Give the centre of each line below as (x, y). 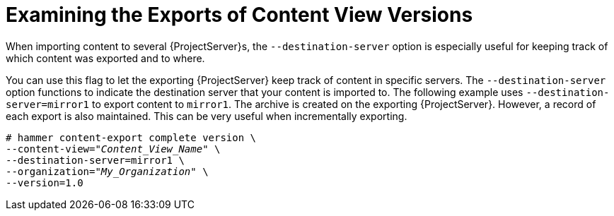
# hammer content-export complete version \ (131, 137)
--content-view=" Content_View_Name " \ (113, 149)
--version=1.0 (45, 182)
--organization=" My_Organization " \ (107, 171)
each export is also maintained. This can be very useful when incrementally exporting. (207, 116)
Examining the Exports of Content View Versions (239, 15)
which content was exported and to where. (105, 58)
